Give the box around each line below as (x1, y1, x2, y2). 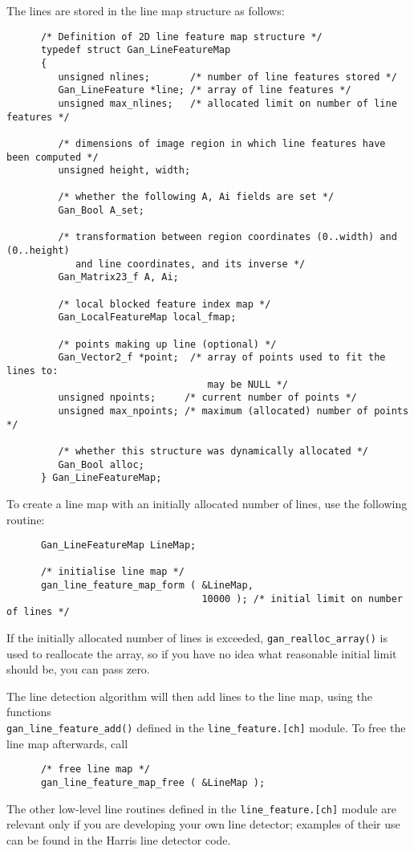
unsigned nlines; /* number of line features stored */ (58, 71, 397, 83)
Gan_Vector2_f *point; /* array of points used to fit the (58, 352, 386, 364)
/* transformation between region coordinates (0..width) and (58, 231, 397, 243)
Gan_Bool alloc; (58, 458, 144, 470)
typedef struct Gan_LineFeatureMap (40, 44, 231, 56)
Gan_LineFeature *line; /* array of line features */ (58, 84, 351, 96)
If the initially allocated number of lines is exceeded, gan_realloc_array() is (6, 629, 388, 646)
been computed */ (6, 151, 99, 163)
